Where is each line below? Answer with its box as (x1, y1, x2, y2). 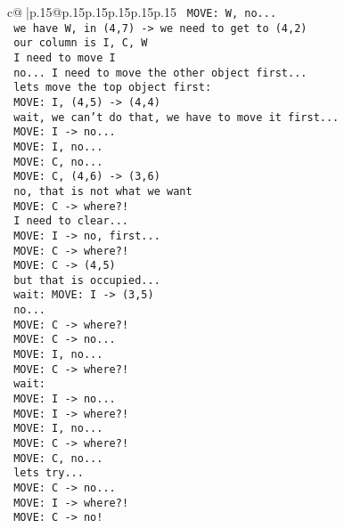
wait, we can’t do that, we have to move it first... (13, 110, 340, 124)
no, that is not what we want (13, 184, 192, 198)
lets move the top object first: (13, 81, 212, 94)
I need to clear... (13, 215, 129, 228)
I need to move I (13, 51, 116, 64)
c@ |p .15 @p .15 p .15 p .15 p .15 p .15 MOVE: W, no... (7, 3, 277, 20)
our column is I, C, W (13, 37, 148, 50)
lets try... (13, 467, 84, 480)
